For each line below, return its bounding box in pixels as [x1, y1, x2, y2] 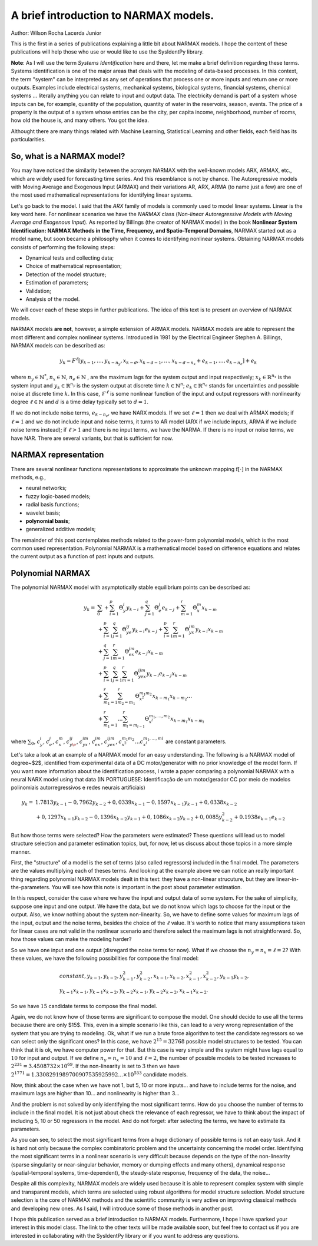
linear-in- [276, 875, 299, 883]
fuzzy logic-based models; [25, 492, 91, 500]
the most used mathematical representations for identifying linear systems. [11, 191, 193, 198]
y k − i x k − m [195, 626, 223, 634]
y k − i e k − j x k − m [146, 670, 187, 678]
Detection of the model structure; [25, 271, 107, 278]
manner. [11, 848, 31, 855]
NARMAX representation [11, 450, 104, 460]
